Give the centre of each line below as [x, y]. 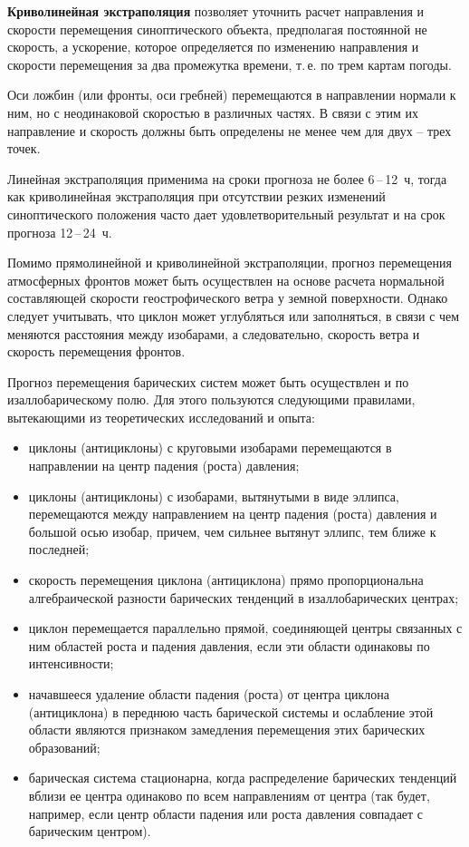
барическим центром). [90, 831]
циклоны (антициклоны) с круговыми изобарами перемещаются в [210, 448]
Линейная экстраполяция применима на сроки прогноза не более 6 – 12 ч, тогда [227, 178]
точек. [24, 148]
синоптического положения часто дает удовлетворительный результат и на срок [226, 214]
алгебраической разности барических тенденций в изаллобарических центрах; [244, 597]
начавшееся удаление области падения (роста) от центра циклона [209, 694]
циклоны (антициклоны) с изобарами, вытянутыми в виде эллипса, [214, 496]
